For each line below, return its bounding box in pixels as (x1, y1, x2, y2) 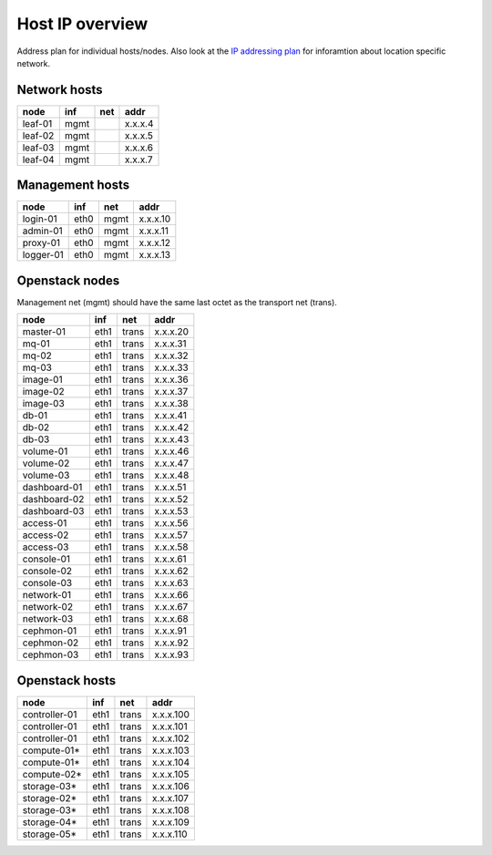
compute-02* (22, 767, 82, 780)
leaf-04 (22, 153, 55, 166)
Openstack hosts (16, 673, 117, 688)
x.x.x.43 (154, 433, 190, 446)
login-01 (22, 212, 58, 225)
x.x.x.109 (151, 816, 190, 829)
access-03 (22, 541, 69, 553)
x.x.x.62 (154, 565, 189, 578)
